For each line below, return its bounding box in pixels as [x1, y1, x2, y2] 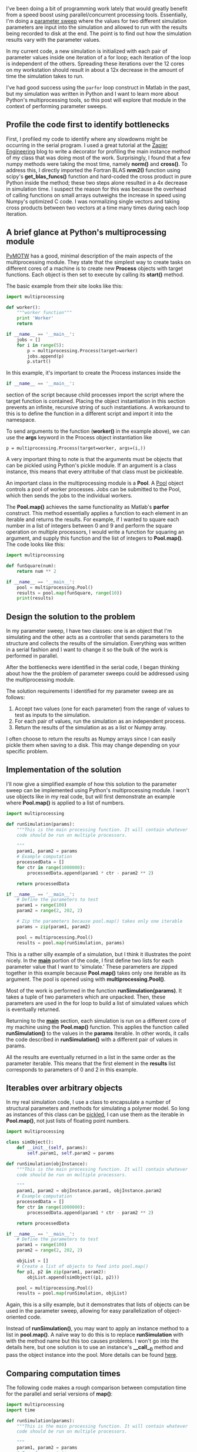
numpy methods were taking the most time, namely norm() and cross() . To [6, 160, 188, 167]
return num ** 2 [16, 568, 57, 574]
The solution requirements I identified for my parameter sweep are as [6, 687, 174, 695]
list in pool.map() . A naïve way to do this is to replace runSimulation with [6, 1331, 184, 1338]
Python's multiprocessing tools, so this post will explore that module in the [6, 96, 186, 104]
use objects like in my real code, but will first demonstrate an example [6, 793, 175, 800]
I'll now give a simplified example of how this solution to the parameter [6, 780, 177, 787]
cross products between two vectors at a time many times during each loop [6, 204, 189, 211]
